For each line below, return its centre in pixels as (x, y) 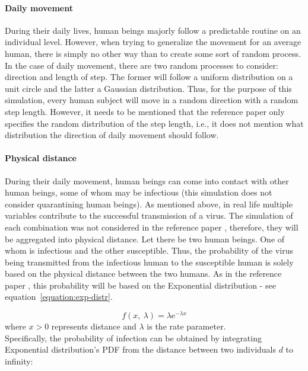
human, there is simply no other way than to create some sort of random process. (153, 53)
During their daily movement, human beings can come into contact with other (147, 180)
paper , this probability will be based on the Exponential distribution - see (140, 285)
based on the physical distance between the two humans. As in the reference (143, 274)
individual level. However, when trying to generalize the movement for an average (153, 42)
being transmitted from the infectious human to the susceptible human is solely (149, 262)
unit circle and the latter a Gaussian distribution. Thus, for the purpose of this (148, 88)
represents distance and (94, 326)
